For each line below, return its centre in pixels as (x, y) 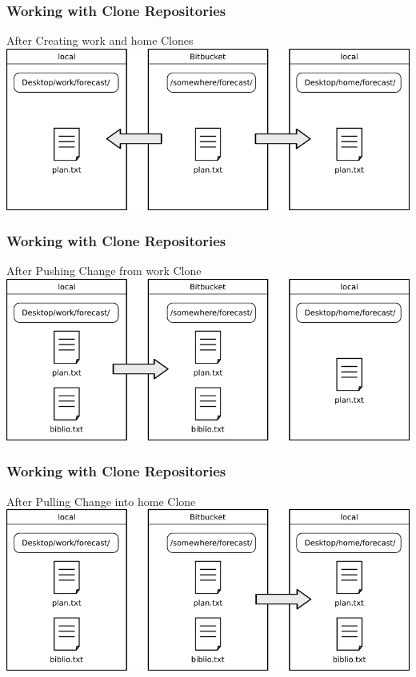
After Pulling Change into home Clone (101, 501)
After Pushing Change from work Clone (104, 271)
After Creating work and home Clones (100, 40)
